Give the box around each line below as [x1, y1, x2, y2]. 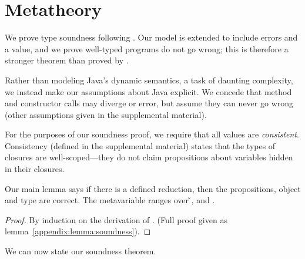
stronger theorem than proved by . [5, 54, 129, 66]
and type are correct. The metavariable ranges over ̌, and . [5, 194, 215, 206]
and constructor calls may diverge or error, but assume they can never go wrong [5, 97, 294, 109]
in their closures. [5, 163, 65, 175]
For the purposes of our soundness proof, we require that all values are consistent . [5, 128, 299, 140]
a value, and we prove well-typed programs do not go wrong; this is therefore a [5, 42, 289, 55]
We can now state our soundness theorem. [5, 245, 156, 257]
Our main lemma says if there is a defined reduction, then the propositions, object [5, 182, 301, 194]
